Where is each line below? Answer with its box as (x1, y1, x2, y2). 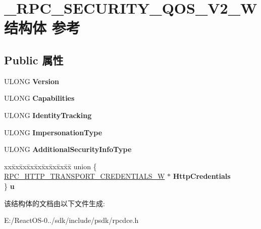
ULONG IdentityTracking (4, 109, 92, 120)
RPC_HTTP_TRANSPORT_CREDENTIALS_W (4, 171, 165, 181)
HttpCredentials (173, 171, 231, 181)
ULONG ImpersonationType (4, 127, 102, 137)
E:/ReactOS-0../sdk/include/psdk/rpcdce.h (4, 215, 139, 225)
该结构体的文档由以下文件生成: (4, 198, 105, 208)
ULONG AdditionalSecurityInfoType (4, 144, 132, 155)
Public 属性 (4, 52, 64, 67)
